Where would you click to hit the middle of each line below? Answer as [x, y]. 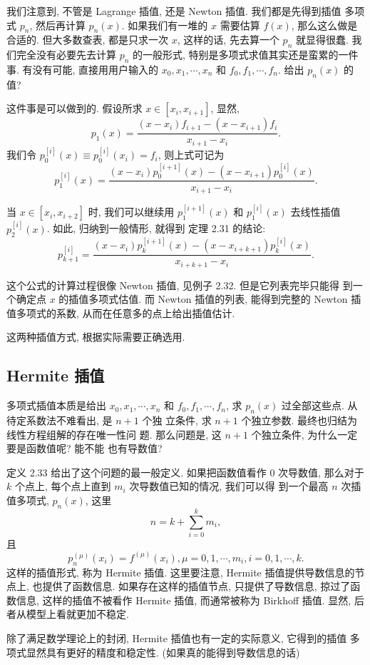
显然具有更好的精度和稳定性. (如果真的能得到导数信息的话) [163, 652]
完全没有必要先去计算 [66, 55]
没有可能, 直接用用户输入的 [96, 69]
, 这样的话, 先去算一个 [228, 40]
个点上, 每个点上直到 [63, 486]
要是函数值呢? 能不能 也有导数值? [84, 448]
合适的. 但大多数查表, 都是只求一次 [88, 40]
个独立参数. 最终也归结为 [299, 420]
